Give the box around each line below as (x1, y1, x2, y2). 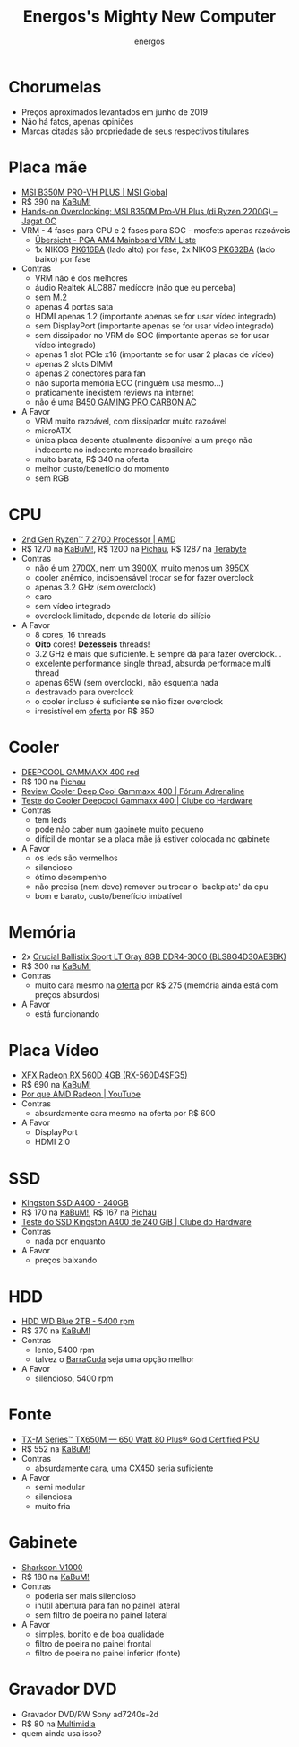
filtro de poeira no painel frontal (34, 1638, 152, 1649)
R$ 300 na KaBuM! (21, 961, 91, 972)
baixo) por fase (34, 253, 91, 264)
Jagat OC (21, 215, 57, 226)
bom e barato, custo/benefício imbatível (34, 890, 183, 901)
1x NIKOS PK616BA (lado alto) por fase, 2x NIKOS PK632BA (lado (34, 244, 276, 255)
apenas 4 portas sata (34, 301, 114, 311)
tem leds (34, 814, 67, 825)
